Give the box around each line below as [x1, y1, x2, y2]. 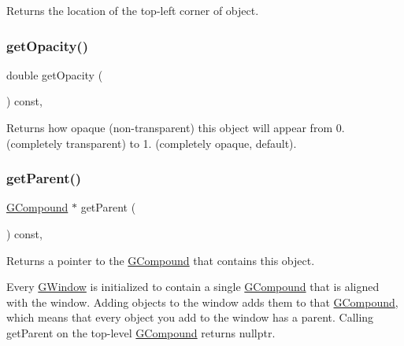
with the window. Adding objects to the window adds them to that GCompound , [6, 293, 398, 310]
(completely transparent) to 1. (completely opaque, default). [6, 134, 297, 151]
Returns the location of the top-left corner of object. [6, 2, 259, 18]
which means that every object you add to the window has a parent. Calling [6, 309, 374, 326]
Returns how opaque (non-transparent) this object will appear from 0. [6, 120, 345, 135]
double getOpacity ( [6, 66, 103, 83]
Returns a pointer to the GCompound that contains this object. [6, 252, 315, 268]
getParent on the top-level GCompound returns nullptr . [6, 324, 276, 340]
